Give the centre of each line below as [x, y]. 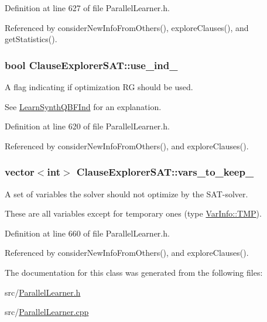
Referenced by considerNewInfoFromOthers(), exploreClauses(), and [127, 27]
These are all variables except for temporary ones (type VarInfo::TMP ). [133, 213]
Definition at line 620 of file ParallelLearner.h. [87, 126]
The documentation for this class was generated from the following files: [134, 272]
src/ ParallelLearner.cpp [47, 312]
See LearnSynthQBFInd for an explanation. [83, 106]
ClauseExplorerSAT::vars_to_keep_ [165, 172]
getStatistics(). [31, 39]
